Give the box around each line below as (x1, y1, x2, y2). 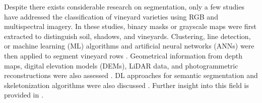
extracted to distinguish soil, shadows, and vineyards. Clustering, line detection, (4, 30, 251, 41)
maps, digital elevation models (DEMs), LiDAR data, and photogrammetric (4, 60, 238, 70)
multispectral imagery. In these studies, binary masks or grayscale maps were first (4, 21, 257, 31)
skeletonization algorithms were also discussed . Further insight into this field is (4, 79, 249, 90)
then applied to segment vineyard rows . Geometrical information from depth (4, 50, 242, 60)
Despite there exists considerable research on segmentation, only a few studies (4, 1, 244, 11)
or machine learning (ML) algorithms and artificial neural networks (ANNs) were (4, 40, 254, 51)
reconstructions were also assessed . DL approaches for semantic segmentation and (4, 70, 258, 80)
